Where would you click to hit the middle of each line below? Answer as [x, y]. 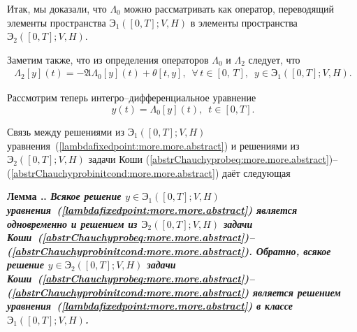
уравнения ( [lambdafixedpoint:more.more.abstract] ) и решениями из [153, 145]
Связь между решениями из [66, 131]
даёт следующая [256, 172]
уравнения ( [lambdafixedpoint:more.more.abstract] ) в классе [150, 306]
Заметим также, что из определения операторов [108, 59]
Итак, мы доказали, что [57, 8]
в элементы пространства [244, 22]
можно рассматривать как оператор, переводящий [229, 8]
